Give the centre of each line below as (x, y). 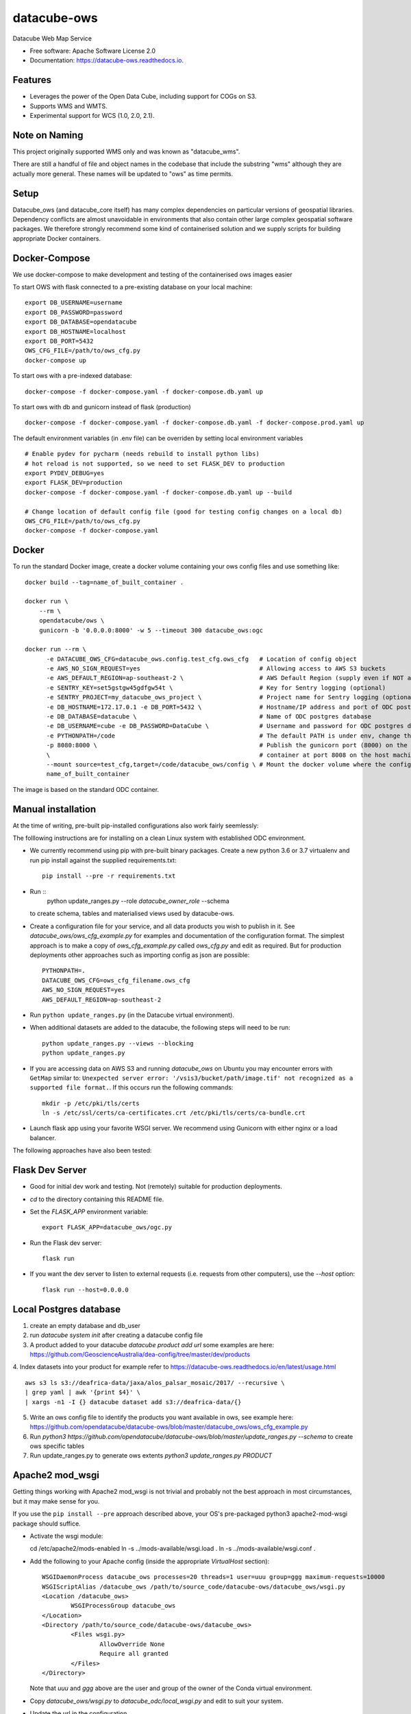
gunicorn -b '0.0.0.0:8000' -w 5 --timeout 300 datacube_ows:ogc (151, 630)
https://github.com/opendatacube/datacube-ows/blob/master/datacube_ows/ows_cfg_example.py (169, 1427)
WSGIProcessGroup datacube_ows (123, 1606)
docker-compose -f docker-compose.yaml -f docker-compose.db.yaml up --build (159, 492)
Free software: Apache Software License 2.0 (93, 51)
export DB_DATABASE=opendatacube (81, 322)
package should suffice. (47, 1523)
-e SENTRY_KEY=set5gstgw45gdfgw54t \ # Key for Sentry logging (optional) (216, 688)
